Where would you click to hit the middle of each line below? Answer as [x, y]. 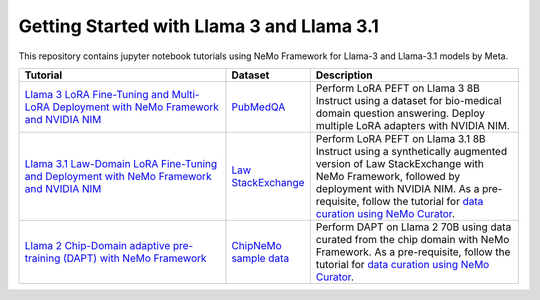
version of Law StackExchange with [399, 163]
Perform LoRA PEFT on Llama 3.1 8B [400, 138]
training [42, 258]
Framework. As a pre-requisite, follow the [413, 252]
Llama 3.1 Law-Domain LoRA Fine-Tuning [121, 163]
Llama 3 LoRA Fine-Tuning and [97, 94]
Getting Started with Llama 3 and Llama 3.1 [199, 26]
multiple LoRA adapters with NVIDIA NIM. [412, 125]
